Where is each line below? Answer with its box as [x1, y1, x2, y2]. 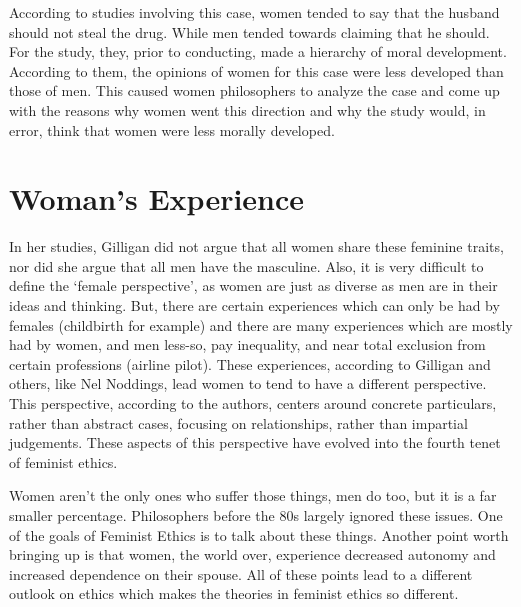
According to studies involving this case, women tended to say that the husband [9, 2, 500, 22]
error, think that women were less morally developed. [9, 119, 335, 140]
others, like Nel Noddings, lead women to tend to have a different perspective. [9, 373, 487, 394]
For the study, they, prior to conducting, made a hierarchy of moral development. [9, 41, 507, 62]
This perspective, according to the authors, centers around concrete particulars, [9, 393, 497, 414]
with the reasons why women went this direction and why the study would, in [9, 99, 486, 120]
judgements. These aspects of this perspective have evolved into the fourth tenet [9, 432, 501, 453]
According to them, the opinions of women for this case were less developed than [9, 60, 504, 81]
